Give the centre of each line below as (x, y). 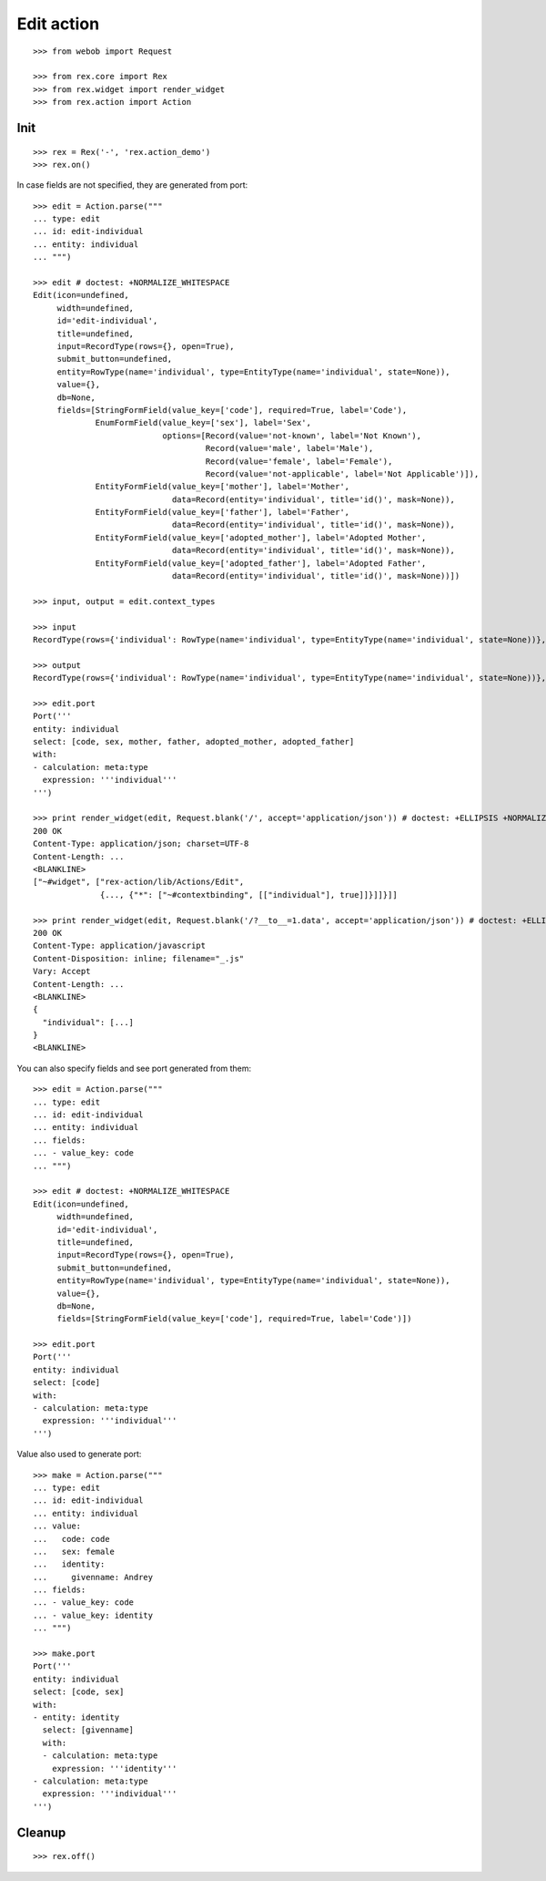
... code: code (71, 1539)
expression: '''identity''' (114, 1768)
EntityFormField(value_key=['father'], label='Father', (222, 512)
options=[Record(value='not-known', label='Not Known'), (292, 436)
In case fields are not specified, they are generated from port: (132, 185)
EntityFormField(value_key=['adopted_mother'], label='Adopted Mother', (261, 537)
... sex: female (74, 1551)
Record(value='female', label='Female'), (299, 461)
